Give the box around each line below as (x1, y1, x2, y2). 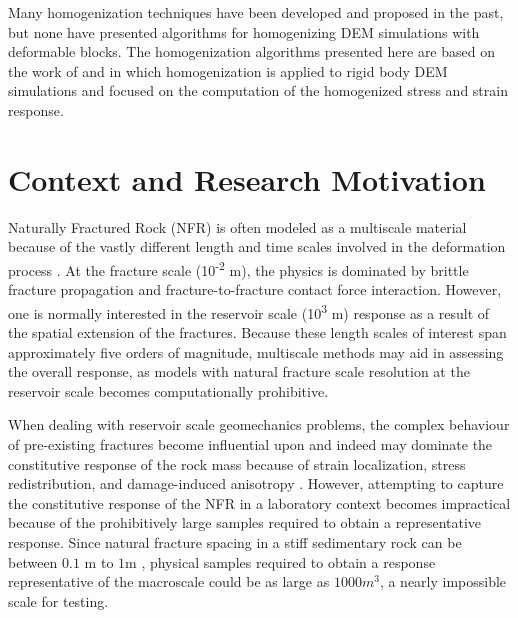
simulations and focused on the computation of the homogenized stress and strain (8, 80, 508, 101)
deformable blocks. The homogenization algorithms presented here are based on (8, 41, 495, 62)
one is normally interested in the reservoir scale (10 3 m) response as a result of (8, 299, 490, 323)
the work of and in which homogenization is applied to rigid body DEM (8, 60, 448, 81)
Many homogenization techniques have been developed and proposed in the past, (8, 2, 504, 22)
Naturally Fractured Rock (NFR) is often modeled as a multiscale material (8, 216, 467, 237)
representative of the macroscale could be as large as (8, 571, 330, 592)
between (8, 551, 58, 572)
